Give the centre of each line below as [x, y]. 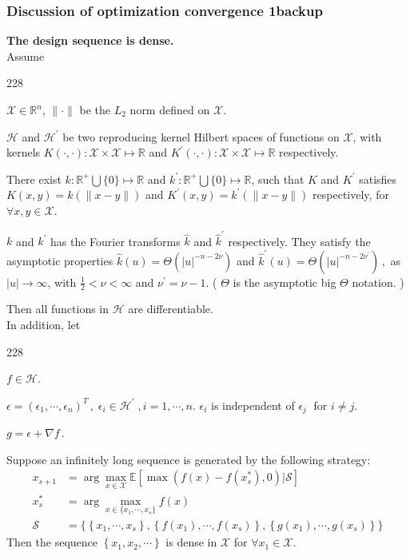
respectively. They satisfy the [299, 241]
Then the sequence [52, 542]
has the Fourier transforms [115, 241]
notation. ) [378, 282]
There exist [34, 179]
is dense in [191, 542]
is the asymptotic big [285, 282]
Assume [26, 56]
